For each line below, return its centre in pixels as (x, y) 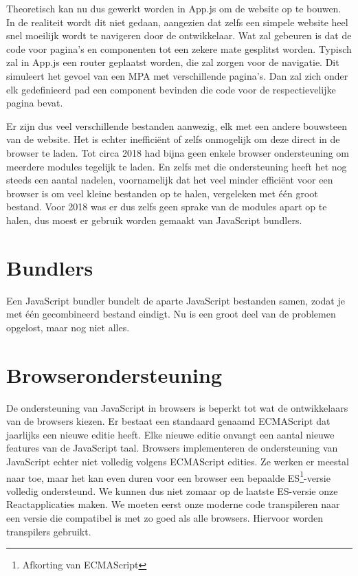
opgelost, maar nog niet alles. (68, 327)
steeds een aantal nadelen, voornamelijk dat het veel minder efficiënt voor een (170, 180)
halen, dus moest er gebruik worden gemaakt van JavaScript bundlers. (154, 220)
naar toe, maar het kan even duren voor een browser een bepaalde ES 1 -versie (168, 476)
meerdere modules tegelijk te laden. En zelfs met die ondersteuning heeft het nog (177, 166)
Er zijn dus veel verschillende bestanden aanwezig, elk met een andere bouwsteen (177, 125)
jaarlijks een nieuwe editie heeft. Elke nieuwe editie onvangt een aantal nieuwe (170, 434)
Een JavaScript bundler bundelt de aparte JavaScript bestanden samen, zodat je (176, 300)
